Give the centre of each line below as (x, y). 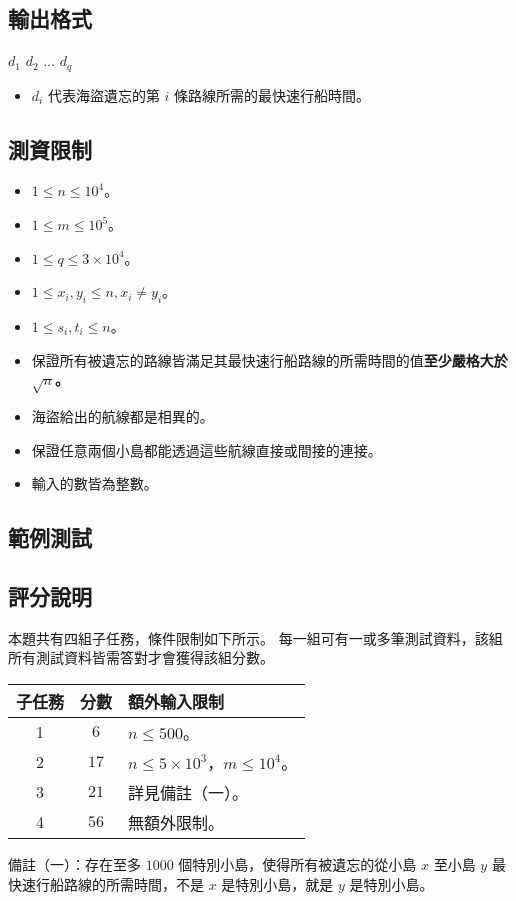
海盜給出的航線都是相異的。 (122, 415)
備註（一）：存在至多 (74, 863)
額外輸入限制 (176, 701)
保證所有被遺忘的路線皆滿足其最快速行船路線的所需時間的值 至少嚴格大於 (269, 359)
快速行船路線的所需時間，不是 (106, 883)
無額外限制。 (176, 822)
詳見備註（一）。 (188, 792)
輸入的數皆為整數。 (94, 483)
